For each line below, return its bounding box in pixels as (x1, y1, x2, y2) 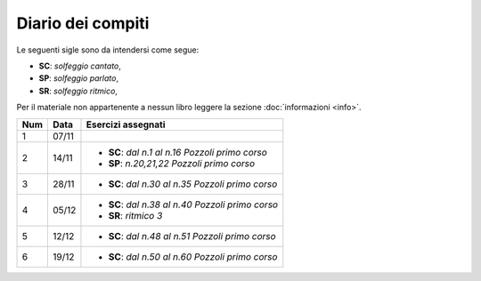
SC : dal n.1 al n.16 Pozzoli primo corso (108, 146, 267, 158)
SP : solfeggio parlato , (38, 73, 119, 84)
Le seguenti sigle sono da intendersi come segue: (16, 44, 200, 55)
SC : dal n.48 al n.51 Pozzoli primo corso (108, 229, 276, 242)
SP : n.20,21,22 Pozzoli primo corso (108, 157, 256, 169)
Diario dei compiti (16, 13, 150, 33)
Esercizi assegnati (86, 118, 166, 131)
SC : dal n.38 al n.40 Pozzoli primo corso (108, 198, 279, 211)
